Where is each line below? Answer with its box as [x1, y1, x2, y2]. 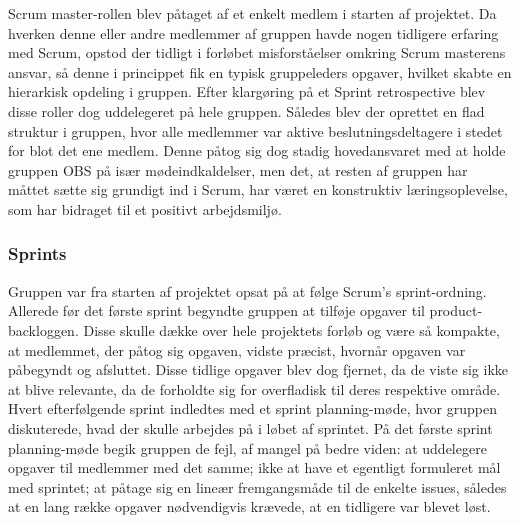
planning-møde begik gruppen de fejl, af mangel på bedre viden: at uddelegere [8, 437, 487, 458]
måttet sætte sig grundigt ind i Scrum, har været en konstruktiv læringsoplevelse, [8, 179, 508, 200]
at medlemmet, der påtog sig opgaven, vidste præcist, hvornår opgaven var [8, 339, 466, 360]
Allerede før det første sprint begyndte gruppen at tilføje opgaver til [8, 300, 425, 321]
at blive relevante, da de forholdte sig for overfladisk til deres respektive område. [8, 378, 501, 399]
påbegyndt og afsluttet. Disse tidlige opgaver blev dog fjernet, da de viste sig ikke [8, 359, 508, 380]
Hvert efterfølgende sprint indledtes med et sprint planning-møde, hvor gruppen [8, 398, 497, 419]
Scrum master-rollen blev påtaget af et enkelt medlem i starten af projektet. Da [8, 3, 497, 23]
